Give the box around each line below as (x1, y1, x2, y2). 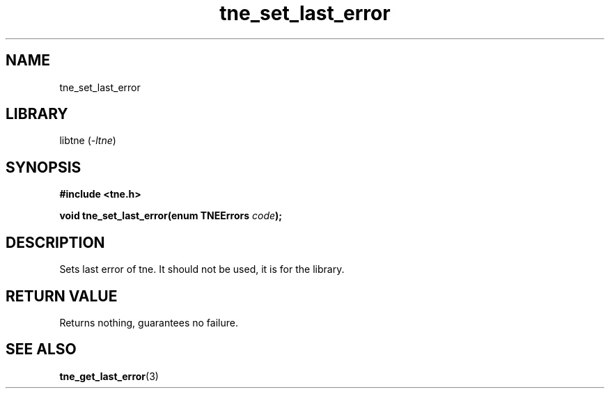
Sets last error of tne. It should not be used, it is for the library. (59, 263, 345, 276)
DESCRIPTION (6, 233, 105, 251)
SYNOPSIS (6, 158, 81, 176)
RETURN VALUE (6, 287, 118, 305)
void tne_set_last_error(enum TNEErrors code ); (59, 210, 283, 222)
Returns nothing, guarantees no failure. (59, 316, 238, 329)
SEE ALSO (6, 340, 77, 358)
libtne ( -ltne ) (59, 134, 116, 147)
